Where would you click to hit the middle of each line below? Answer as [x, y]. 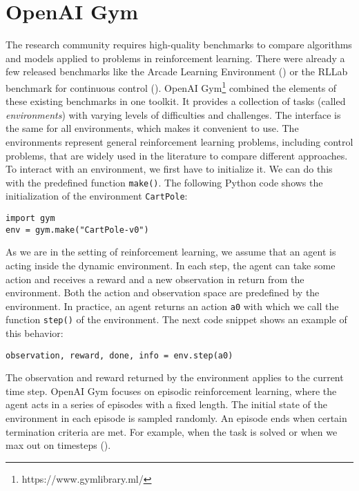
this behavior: [35, 333]
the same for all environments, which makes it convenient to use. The [152, 128]
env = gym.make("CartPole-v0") [77, 230]
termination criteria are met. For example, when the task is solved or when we [172, 431]
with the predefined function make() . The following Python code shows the [164, 182]
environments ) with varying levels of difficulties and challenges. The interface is [173, 114]
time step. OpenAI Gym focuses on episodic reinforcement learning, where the [171, 391]
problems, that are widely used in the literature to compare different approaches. [177, 155]
